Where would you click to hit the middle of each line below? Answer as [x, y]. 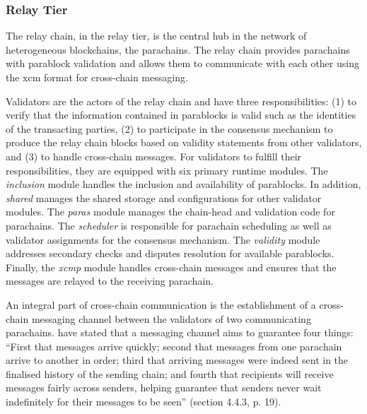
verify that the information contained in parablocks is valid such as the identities [181, 115]
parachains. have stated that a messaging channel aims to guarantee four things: [180, 332]
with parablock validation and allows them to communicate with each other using [182, 63]
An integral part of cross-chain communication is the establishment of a [161, 304]
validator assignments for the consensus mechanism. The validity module [163, 239]
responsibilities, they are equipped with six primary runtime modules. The [167, 170]
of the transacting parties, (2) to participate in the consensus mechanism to [169, 128]
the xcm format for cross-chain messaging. [97, 77]
